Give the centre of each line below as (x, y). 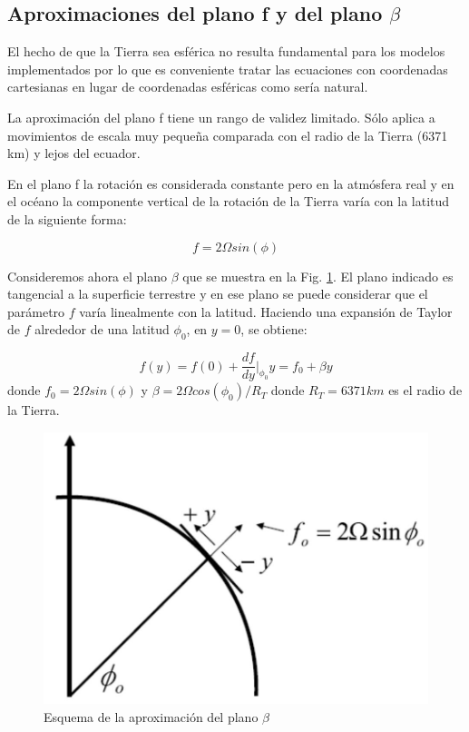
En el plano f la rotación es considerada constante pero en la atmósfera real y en (231, 183)
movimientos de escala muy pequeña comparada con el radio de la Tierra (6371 (228, 135)
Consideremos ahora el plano (88, 276)
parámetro (36, 311)
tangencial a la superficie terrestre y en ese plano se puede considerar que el (218, 294)
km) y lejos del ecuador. (74, 153)
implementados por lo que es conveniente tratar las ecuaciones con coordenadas (228, 69)
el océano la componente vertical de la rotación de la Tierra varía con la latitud (229, 201)
